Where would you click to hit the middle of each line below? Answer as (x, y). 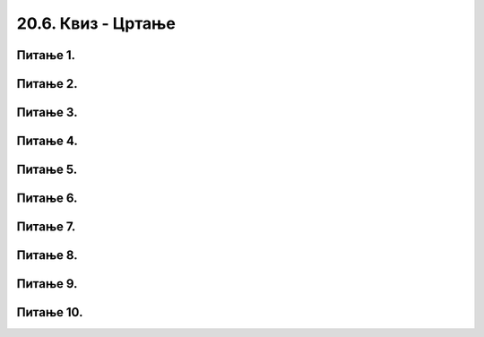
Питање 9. (47, 284)
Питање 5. (47, 170)
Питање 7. (46, 227)
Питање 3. (47, 112)
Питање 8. (47, 255)
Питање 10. (50, 312)
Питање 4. (47, 141)
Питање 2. (47, 84)
